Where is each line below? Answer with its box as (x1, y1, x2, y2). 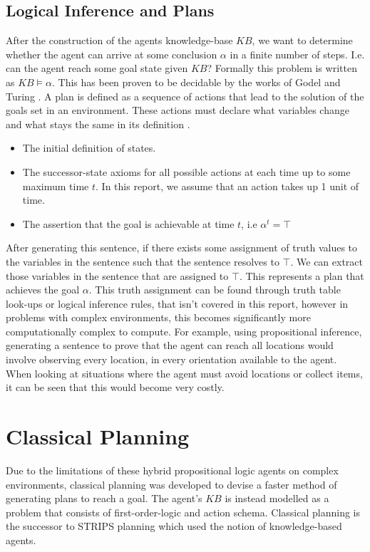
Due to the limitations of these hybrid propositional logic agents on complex (6, 462, 339, 477)
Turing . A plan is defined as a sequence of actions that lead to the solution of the (6, 88, 364, 103)
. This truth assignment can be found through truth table (88, 282, 341, 297)
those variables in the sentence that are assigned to (6, 268, 229, 283)
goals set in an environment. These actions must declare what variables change (6, 103, 349, 118)
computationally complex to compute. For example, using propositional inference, (6, 323, 362, 338)
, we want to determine (252, 33, 353, 48)
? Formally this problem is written (207, 61, 357, 75)
